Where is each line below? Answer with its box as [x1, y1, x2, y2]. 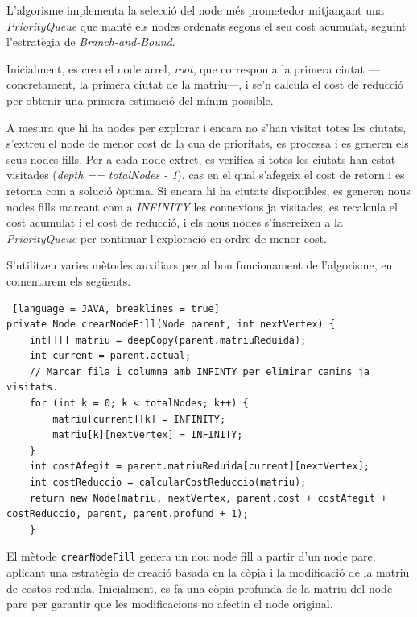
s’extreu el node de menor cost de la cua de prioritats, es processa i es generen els [6, 135, 409, 152]
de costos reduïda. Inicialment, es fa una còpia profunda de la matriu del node [6, 579, 393, 596]
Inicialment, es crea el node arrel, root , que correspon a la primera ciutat [6, 60, 365, 77]
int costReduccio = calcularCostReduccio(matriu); [29, 477, 307, 489]
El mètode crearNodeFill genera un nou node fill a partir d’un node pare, [6, 548, 376, 565]
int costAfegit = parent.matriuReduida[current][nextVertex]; [29, 461, 370, 473]
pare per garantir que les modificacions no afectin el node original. [6, 595, 333, 612]
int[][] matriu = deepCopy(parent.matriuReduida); [29, 334, 307, 346]
